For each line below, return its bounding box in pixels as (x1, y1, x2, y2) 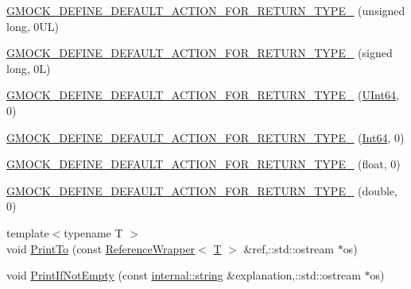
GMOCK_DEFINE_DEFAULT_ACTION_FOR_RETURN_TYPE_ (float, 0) (6, 156, 401, 172)
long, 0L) (6, 60, 51, 76)
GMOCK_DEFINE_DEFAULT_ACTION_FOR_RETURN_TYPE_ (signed (6, 44, 393, 61)
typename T (64, 224, 123, 241)
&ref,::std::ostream (243, 240, 334, 256)
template (6, 224, 49, 241)
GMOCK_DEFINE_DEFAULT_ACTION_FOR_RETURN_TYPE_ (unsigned (6, 2, 405, 18)
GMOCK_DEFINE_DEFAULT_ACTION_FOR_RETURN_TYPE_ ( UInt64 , (6, 87, 399, 103)
